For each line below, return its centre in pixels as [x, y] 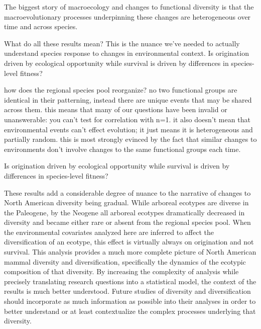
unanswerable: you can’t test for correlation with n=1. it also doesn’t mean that [127, 119]
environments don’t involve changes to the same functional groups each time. [122, 149]
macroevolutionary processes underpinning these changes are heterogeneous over [127, 16]
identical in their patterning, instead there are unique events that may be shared [128, 99]
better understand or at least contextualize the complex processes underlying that [130, 311]
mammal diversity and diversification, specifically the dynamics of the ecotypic [125, 261]
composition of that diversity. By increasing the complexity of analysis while [121, 271]
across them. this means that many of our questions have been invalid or [116, 109]
